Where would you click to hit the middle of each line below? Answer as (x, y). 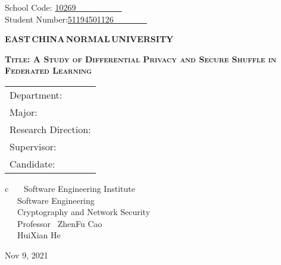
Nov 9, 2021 (26, 255)
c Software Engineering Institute (70, 188)
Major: (24, 112)
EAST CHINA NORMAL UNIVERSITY (89, 39)
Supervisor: (33, 146)
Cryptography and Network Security (84, 212)
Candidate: (32, 163)
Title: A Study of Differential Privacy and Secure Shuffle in (140, 59)
